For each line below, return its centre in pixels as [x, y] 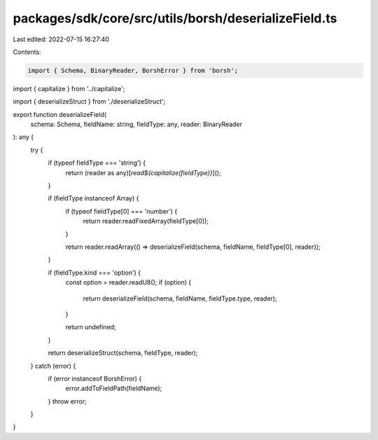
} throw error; [67, 401]
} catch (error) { [53, 366]
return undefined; [91, 327]
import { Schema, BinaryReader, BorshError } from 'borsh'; [133, 70]
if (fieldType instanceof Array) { [93, 198]
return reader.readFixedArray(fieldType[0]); [146, 221]
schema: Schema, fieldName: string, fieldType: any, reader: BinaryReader [136, 124]
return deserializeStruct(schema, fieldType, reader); [123, 353]
